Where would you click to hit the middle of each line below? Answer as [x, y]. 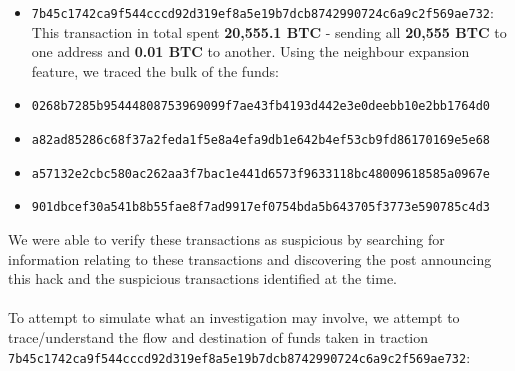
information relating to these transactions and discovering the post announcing [250, 258]
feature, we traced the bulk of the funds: [155, 70]
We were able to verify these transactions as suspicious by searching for [226, 239]
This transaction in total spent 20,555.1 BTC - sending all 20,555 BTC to [269, 31]
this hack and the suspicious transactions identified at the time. [203, 278]
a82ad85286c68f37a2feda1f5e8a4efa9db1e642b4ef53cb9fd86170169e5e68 [260, 140]
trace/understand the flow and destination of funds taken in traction [218, 337]
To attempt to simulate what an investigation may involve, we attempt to [234, 317]
